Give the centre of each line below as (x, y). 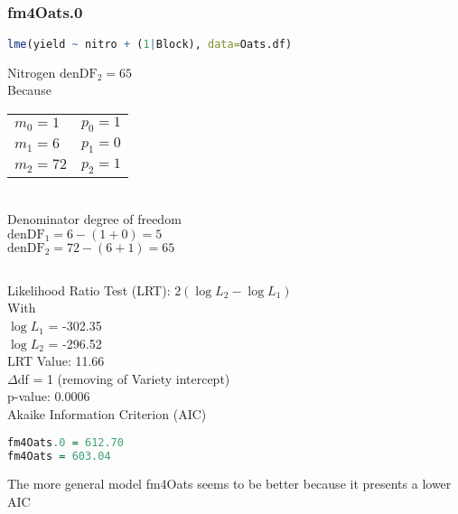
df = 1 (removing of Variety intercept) (124, 378)
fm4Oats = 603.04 (59, 456)
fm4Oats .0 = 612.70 (65, 442)
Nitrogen (32, 72)
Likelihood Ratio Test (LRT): (89, 290)
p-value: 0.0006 (49, 396)
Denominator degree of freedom (94, 218)
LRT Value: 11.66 (56, 361)
